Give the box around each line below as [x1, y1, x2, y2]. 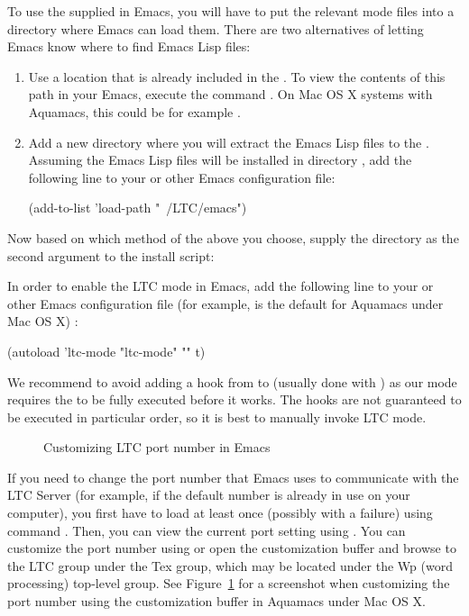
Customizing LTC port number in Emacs [43, 438, 271, 457]
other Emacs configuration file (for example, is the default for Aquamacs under [7, 294, 444, 313]
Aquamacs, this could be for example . [28, 102, 241, 121]
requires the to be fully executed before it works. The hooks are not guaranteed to [7, 390, 462, 409]
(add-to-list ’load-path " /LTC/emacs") [28, 198, 247, 217]
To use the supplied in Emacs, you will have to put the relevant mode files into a [7, 2, 455, 20]
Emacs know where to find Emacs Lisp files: [7, 37, 251, 56]
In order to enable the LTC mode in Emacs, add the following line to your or [7, 276, 434, 295]
